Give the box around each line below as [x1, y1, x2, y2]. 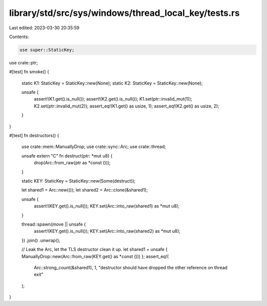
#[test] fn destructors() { [9, 133, 59, 139]
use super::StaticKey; [19, 47, 75, 52]
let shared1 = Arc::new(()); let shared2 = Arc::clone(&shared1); [21, 187, 148, 193]
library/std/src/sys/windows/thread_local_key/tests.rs [9, 7, 240, 18]
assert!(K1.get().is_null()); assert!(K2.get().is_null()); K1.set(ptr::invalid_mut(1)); [34, 96, 192, 102]
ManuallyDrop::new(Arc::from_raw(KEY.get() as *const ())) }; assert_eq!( [21, 253, 169, 259]
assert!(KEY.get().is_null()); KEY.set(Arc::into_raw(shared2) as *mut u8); [34, 228, 180, 234]
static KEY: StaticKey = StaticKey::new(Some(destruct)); [21, 178, 136, 184]
